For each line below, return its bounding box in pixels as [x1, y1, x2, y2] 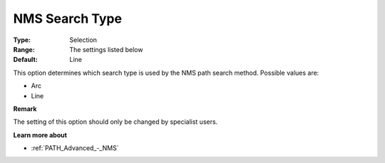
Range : [13, 45, 35, 53]
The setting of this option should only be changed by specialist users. [13, 117, 218, 126]
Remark [13, 104, 37, 113]
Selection [69, 36, 98, 44]
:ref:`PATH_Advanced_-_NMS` [31, 144, 119, 152]
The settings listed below [69, 45, 143, 53]
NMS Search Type [13, 11, 123, 26]
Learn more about [13, 130, 68, 139]
